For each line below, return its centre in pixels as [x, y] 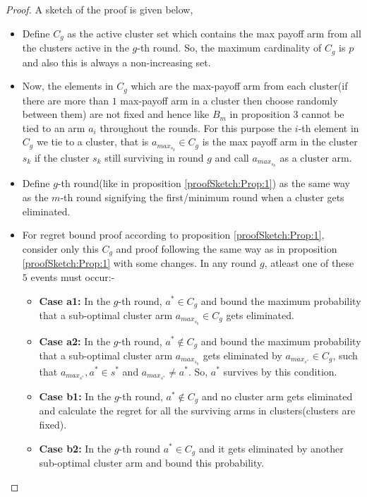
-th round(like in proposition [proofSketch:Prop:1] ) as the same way [204, 183]
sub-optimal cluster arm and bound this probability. [152, 462]
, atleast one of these [309, 263]
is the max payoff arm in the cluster [280, 142]
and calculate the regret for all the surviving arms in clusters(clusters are [197, 411]
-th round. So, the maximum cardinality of [229, 48]
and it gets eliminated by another [271, 448]
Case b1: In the [75, 396]
